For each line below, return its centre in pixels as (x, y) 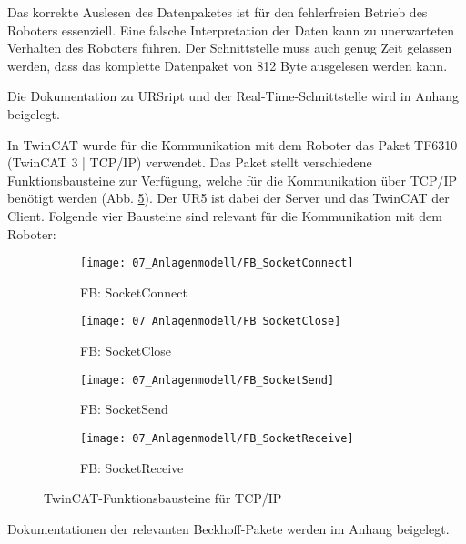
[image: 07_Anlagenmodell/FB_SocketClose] (211, 322)
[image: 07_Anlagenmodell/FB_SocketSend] (208, 380)
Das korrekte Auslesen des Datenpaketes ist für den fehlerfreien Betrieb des (218, 12)
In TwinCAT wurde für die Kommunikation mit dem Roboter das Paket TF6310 (233, 144)
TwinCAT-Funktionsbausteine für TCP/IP (163, 498)
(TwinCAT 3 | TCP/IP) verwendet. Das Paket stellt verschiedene (190, 162)
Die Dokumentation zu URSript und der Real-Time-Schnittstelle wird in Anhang (233, 96)
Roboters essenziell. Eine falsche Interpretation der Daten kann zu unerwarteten (231, 30)
